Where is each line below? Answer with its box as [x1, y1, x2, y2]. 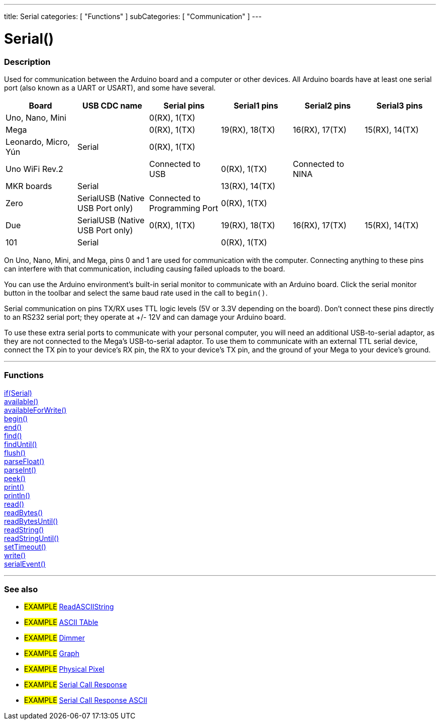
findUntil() [4, 439, 37, 448]
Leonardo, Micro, [6, 136, 70, 147]
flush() [4, 448, 26, 457]
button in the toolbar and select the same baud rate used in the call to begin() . [4, 288, 268, 297]
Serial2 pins [304, 100, 351, 111]
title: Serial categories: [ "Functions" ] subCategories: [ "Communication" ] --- [4, 12, 262, 21]
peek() [4, 474, 26, 483]
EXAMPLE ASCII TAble [24, 618, 98, 627]
